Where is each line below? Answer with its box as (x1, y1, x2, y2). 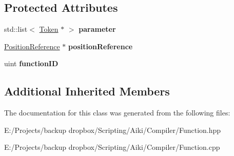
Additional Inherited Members (4, 83, 170, 99)
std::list (4, 24, 28, 34)
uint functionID (4, 58, 59, 69)
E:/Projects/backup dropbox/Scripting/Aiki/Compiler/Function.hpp (4, 124, 221, 135)
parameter (79, 24, 116, 34)
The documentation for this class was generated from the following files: (4, 107, 230, 118)
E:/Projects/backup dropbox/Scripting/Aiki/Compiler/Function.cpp (4, 142, 220, 152)
